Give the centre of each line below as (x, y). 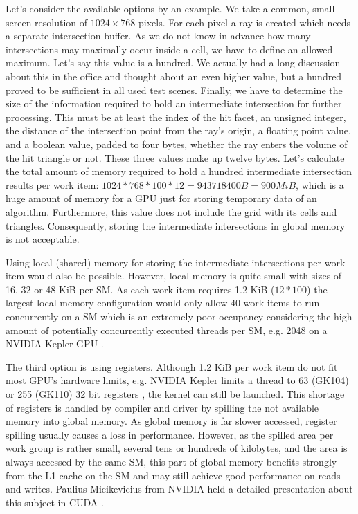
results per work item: (52, 184)
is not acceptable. (43, 239)
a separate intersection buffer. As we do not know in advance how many (158, 36)
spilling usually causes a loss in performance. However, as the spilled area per (170, 434)
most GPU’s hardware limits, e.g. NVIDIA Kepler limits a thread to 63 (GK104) (177, 380)
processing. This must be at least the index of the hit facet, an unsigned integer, (176, 117)
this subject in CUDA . (55, 502)
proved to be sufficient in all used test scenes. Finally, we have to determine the (174, 90)
